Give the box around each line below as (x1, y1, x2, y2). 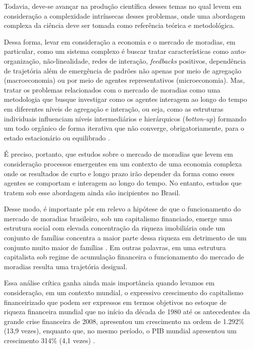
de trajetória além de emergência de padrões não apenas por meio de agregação (4, 65, 242, 75)
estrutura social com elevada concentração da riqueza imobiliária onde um (4, 223, 225, 233)
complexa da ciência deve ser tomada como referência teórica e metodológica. (4, 20, 235, 30)
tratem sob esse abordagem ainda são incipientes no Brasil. (4, 187, 181, 197)
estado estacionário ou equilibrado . (4, 132, 110, 142)
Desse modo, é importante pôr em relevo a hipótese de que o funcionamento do (4, 204, 241, 214)
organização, (4, 55, 41, 66)
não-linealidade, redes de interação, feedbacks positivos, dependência (43, 55, 246, 66)
